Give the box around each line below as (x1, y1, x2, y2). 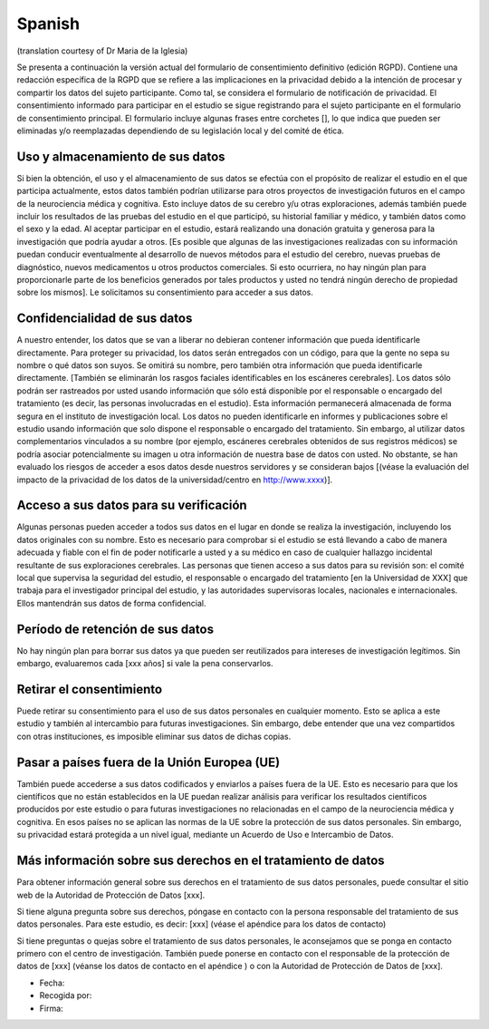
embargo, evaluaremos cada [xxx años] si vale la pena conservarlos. (16, 658, 273, 669)
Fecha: (39, 977, 65, 988)
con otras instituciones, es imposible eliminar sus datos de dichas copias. (16, 731, 292, 742)
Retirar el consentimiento (16, 681, 163, 697)
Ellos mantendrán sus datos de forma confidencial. (16, 597, 207, 608)
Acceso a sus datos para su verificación (16, 498, 248, 513)
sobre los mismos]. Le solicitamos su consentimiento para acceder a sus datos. (16, 286, 314, 298)
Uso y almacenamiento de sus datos (16, 149, 225, 164)
